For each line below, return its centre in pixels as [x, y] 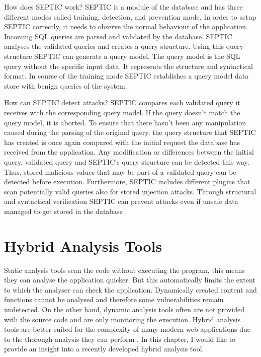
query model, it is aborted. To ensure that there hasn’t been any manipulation [125, 122]
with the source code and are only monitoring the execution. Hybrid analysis [122, 319]
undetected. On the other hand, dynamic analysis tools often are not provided [124, 309]
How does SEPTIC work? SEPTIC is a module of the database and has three [123, 7]
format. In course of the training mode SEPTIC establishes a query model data [126, 76]
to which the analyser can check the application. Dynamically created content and [130, 289]
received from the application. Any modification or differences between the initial [129, 152]
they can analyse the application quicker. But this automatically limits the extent [130, 280]
